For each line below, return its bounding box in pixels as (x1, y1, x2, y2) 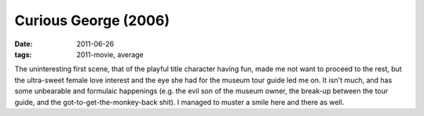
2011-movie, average (76, 49, 144, 59)
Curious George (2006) (14, 12, 170, 29)
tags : (14, 49, 32, 59)
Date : (14, 39, 33, 49)
